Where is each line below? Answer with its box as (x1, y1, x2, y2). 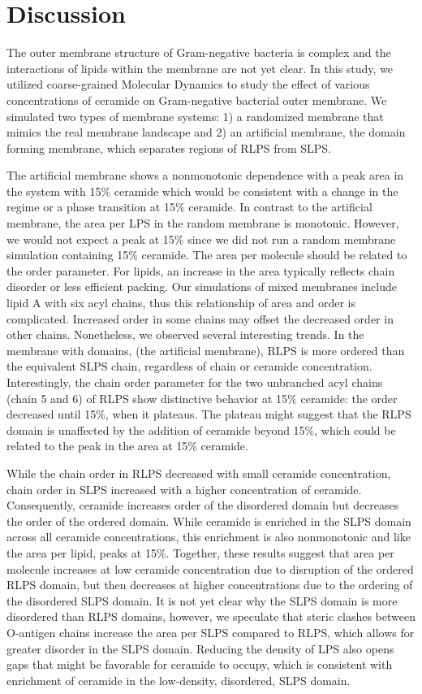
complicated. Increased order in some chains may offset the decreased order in (6, 310, 394, 327)
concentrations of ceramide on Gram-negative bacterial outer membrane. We (6, 91, 387, 108)
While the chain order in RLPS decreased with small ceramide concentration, (6, 464, 391, 481)
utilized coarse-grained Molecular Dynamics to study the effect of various (6, 76, 370, 93)
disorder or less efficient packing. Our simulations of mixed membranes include (6, 278, 397, 295)
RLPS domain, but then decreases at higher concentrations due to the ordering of (6, 576, 413, 593)
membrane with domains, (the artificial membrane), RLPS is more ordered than (6, 341, 405, 358)
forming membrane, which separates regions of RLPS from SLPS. (6, 139, 332, 156)
